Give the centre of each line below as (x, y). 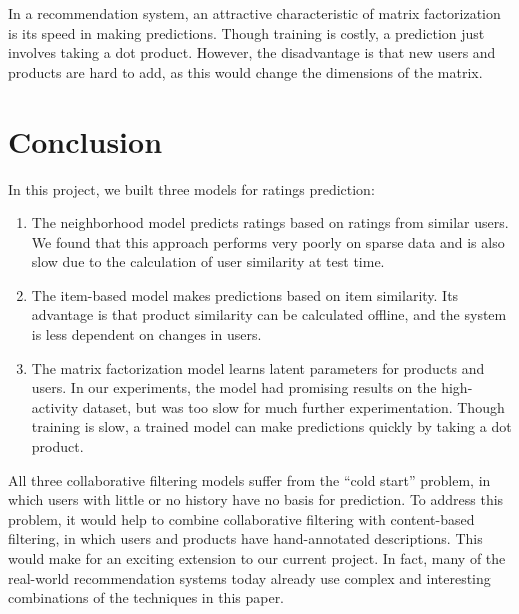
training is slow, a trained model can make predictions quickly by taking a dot (271, 426)
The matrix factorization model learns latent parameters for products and (258, 367)
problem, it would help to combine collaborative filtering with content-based (241, 518)
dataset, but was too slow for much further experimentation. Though (293, 406)
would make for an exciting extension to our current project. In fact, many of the (257, 558)
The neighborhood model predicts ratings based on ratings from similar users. (270, 222)
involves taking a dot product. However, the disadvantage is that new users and (252, 52)
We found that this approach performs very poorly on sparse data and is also (268, 241)
